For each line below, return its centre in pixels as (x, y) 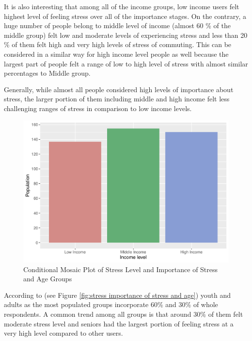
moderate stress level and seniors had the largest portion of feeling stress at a (119, 323)
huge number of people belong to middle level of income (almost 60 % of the (117, 25)
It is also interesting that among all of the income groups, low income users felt (122, 6)
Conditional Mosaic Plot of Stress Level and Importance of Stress (121, 269)
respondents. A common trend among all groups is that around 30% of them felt (124, 314)
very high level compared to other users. (63, 333)
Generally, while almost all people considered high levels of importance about (119, 89)
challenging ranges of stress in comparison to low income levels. (98, 108)
